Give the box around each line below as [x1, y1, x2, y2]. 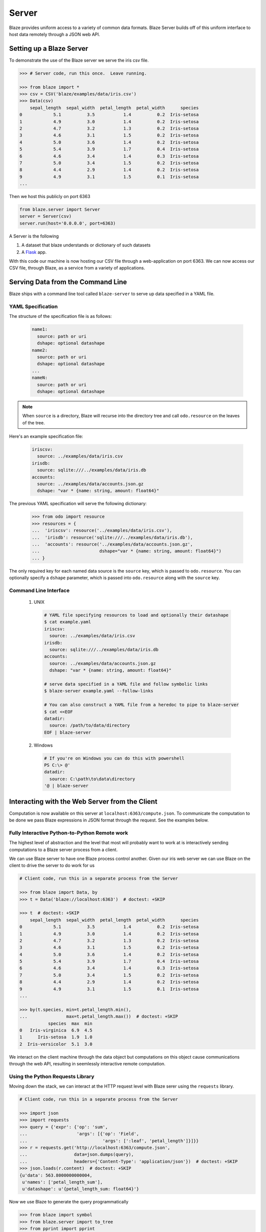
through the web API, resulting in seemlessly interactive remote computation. [9, 1061, 166, 1067]
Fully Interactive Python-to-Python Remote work [9, 829, 128, 836]
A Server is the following [9, 233, 59, 239]
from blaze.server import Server [19, 207, 100, 212]
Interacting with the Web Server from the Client [9, 797, 158, 806]
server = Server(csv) [19, 213, 72, 219]
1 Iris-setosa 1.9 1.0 [19, 1034, 93, 1040]
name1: [32, 327, 48, 332]
